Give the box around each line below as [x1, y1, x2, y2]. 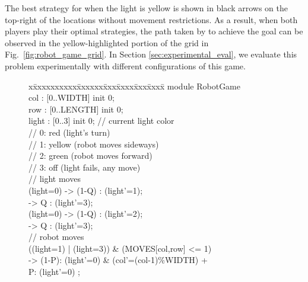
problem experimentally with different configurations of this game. [5, 59, 246, 72]
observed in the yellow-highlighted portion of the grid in [5, 36, 209, 49]
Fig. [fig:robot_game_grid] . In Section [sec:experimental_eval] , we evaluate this [5, 48, 297, 60]
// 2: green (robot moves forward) [28, 149, 153, 162]
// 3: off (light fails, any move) [28, 161, 141, 173]
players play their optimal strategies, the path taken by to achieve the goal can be [5, 25, 303, 37]
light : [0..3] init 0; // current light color [28, 114, 174, 127]
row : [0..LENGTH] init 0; [28, 102, 123, 115]
